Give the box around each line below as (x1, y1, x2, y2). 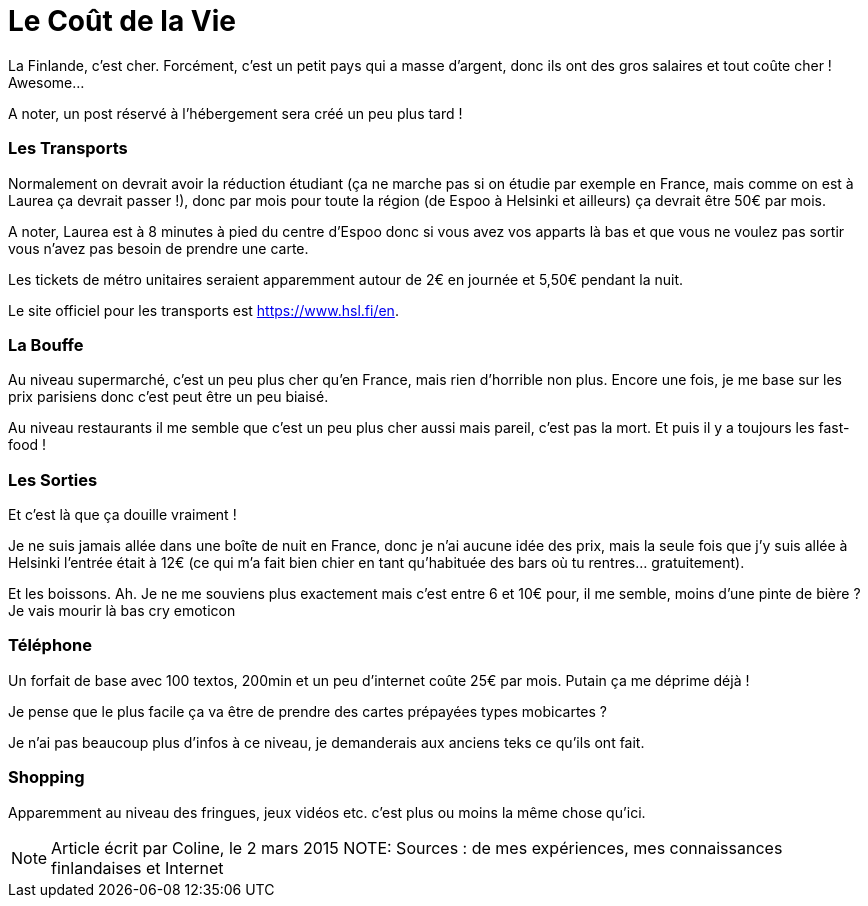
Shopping (8, 767, 85, 788)
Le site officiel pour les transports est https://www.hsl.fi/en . (8, 301, 399, 319)
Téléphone (8, 635, 93, 656)
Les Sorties (8, 469, 98, 490)
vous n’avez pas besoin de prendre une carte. (8, 239, 309, 257)
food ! (8, 436, 47, 454)
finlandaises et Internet (51, 857, 224, 878)
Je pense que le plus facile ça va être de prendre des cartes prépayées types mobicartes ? (8, 702, 607, 720)
